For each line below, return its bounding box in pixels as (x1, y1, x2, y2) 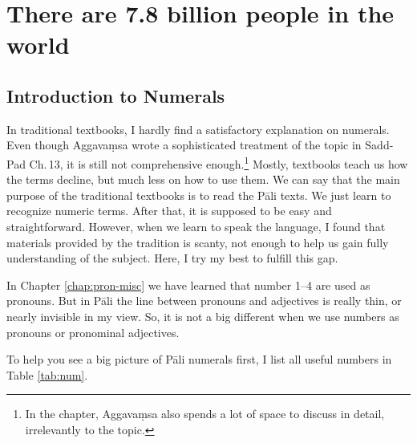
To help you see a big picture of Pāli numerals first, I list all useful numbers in (6, 351, 392, 368)
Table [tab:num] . (6, 366, 88, 383)
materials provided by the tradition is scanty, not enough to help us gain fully (6, 234, 389, 250)
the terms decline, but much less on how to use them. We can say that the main (6, 171, 400, 188)
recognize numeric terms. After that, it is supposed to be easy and (6, 202, 332, 219)
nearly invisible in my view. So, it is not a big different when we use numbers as (6, 307, 399, 324)
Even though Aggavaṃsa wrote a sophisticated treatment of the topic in (6, 136, 362, 153)
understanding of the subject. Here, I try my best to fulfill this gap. (6, 250, 338, 266)
